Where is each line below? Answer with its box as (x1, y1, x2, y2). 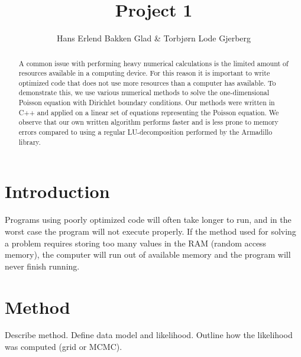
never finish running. (5, 259, 80, 272)
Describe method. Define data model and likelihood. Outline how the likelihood (5, 329, 293, 341)
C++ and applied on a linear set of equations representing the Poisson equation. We (18, 107, 279, 117)
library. (18, 137, 41, 147)
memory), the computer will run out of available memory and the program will (5, 248, 291, 261)
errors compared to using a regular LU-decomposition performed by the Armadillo (18, 127, 273, 137)
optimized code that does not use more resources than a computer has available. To (18, 77, 276, 87)
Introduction (5, 179, 110, 203)
